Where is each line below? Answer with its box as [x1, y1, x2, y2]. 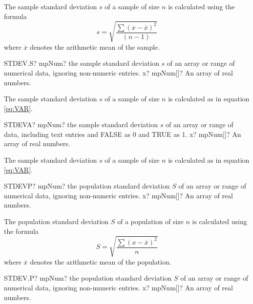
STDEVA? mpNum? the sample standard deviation [4, 119, 158, 130]
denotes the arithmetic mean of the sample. [30, 41, 160, 52]
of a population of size [117, 216, 184, 227]
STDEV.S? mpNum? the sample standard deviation [4, 58, 159, 68]
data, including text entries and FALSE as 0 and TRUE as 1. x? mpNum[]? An [4, 129, 241, 139]
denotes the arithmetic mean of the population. [30, 256, 171, 266]
